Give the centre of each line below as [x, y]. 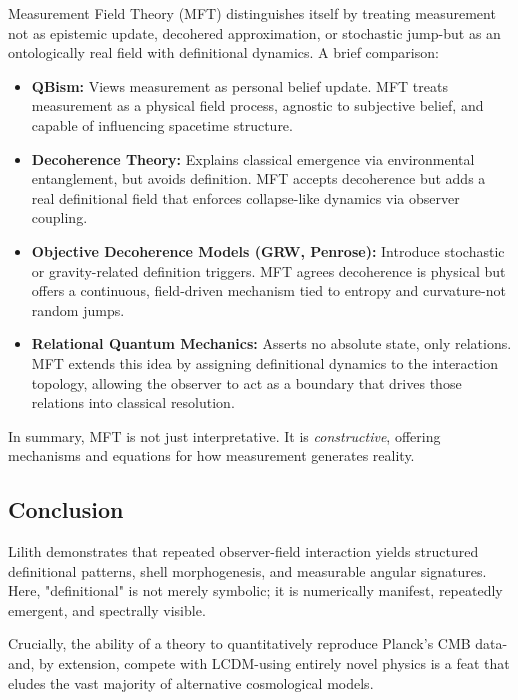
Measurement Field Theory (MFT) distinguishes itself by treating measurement [252, 13]
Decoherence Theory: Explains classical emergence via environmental [253, 158]
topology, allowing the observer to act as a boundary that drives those [246, 382]
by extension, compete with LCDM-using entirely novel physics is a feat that [274, 663]
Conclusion [66, 509]
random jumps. [78, 309]
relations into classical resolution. [133, 402]
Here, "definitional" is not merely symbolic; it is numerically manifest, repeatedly [255, 590]
